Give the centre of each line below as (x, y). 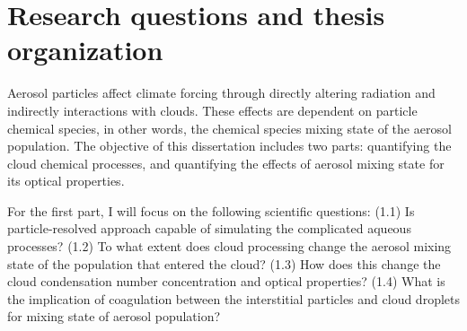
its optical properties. (66, 181)
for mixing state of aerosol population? (114, 316)
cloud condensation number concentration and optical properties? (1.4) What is (226, 281)
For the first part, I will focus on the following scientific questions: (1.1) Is (211, 210)
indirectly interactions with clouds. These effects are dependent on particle (212, 110)
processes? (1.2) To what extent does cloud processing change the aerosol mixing (229, 246)
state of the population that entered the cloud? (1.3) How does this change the (224, 263)
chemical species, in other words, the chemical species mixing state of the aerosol (229, 128)
